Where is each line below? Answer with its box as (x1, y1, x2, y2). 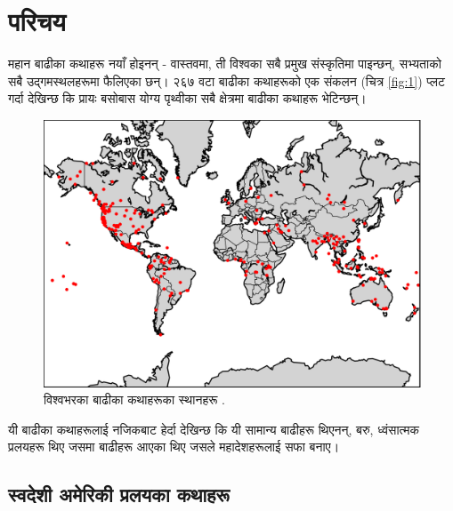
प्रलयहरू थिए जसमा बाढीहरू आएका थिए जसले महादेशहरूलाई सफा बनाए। (8, 437, 340, 456)
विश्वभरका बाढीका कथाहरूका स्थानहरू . (44, 390, 225, 409)
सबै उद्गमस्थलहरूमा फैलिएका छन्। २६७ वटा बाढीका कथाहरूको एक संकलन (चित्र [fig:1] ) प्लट (8, 71, 445, 90)
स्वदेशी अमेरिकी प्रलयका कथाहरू (8, 481, 230, 508)
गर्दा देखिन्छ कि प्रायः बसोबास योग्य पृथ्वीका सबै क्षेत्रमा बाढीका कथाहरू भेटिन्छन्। (8, 89, 367, 108)
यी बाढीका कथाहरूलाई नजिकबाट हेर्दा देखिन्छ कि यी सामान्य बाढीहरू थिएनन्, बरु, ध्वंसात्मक (8, 419, 419, 438)
